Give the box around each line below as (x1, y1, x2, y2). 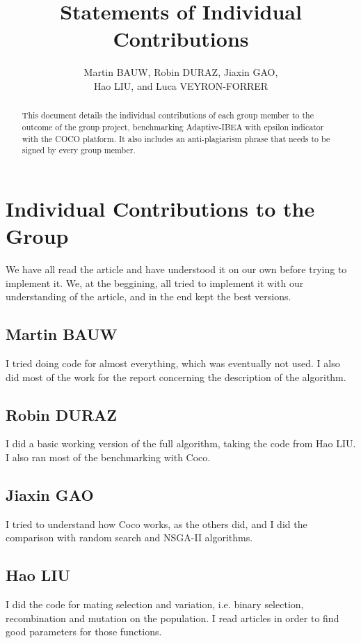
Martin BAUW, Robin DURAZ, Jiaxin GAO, (83, 65, 278, 79)
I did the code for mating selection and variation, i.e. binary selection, (6, 597, 304, 612)
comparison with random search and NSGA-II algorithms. (6, 530, 253, 545)
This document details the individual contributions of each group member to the (22, 109, 314, 121)
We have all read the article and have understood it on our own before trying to (6, 262, 347, 277)
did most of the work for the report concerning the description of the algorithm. (6, 369, 346, 384)
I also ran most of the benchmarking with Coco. (6, 450, 211, 465)
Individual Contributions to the (6, 194, 315, 222)
